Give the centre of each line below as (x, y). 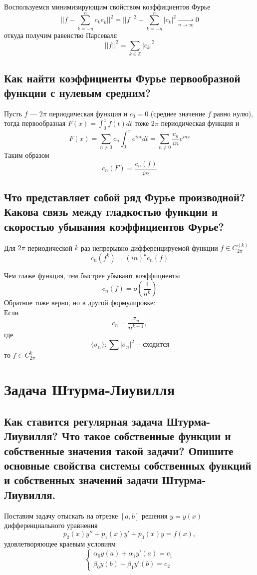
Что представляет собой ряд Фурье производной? (125, 197)
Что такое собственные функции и (146, 436)
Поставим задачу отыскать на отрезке (61, 515)
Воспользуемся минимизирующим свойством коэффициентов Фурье (107, 6)
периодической (50, 248)
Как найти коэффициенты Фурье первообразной (122, 78)
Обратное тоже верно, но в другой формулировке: (80, 302)
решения (154, 515)
